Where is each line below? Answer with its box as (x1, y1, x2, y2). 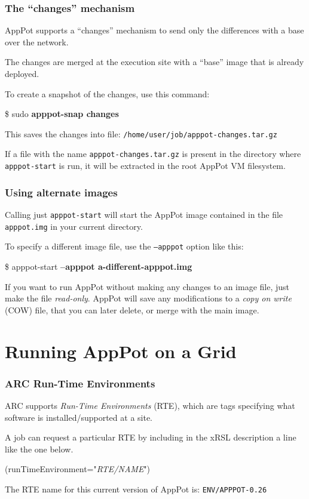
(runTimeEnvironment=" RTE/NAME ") (5, 463, 151, 475)
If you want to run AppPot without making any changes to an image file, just (5, 280, 290, 292)
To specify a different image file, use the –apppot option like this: (5, 240, 244, 252)
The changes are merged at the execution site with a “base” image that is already (5, 56, 304, 68)
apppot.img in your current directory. (5, 220, 143, 232)
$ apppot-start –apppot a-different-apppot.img (5, 260, 192, 272)
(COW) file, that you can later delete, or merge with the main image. (5, 303, 259, 316)
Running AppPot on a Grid (5, 338, 237, 363)
